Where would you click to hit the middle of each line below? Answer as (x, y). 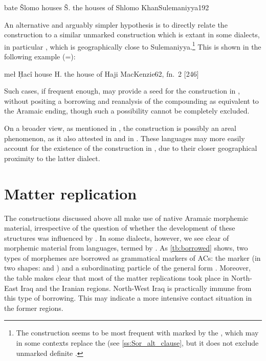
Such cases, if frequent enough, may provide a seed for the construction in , (122, 91)
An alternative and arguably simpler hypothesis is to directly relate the (116, 24)
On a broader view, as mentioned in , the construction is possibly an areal (120, 128)
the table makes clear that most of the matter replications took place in (117, 278)
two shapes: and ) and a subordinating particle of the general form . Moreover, (127, 268)
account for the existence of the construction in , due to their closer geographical (131, 148)
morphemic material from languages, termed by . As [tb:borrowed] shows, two (126, 248)
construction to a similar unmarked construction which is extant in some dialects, (132, 35)
